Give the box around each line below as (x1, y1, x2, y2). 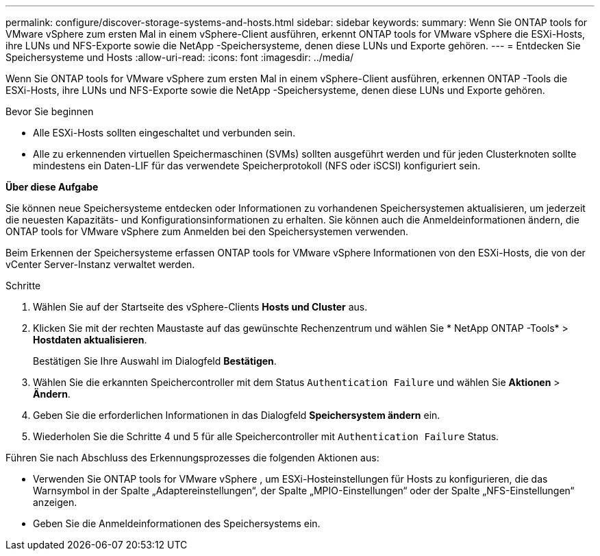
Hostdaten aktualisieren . (33, 334, 147, 346)
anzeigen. (33, 496, 77, 508)
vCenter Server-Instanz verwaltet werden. (5, 258, 195, 270)
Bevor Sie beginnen (5, 106, 94, 117)
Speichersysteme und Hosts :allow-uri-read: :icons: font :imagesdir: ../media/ (5, 51, 354, 63)
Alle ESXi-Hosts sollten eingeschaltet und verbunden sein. (33, 127, 296, 138)
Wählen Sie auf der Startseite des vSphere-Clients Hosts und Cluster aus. (33, 301, 368, 313)
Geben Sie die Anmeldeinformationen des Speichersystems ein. (33, 518, 321, 529)
